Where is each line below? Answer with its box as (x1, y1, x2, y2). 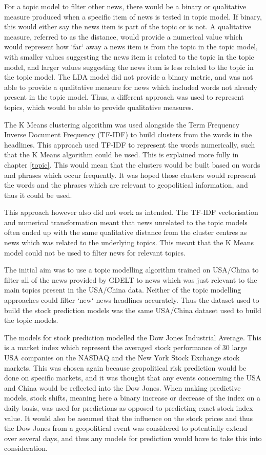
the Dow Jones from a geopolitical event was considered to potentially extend (4, 423, 248, 433)
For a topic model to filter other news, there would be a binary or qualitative (4, 1, 247, 11)
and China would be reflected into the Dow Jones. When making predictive (4, 382, 241, 393)
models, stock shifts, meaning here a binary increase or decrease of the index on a (4, 392, 260, 403)
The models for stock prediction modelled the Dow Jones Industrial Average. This (4, 332, 261, 342)
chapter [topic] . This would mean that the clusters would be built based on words (4, 159, 260, 170)
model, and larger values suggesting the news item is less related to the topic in (4, 61, 254, 72)
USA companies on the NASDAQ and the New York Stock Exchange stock (4, 352, 240, 362)
